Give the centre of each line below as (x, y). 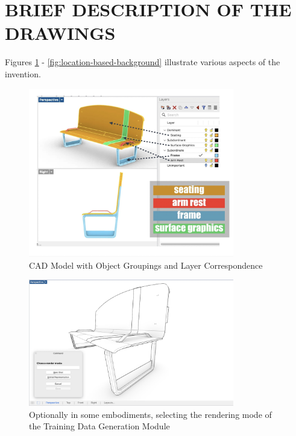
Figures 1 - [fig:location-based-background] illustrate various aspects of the (143, 62)
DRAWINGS (60, 33)
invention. (23, 73)
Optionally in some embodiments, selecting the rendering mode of (150, 414)
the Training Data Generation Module (99, 426)
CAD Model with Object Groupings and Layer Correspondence (146, 265)
